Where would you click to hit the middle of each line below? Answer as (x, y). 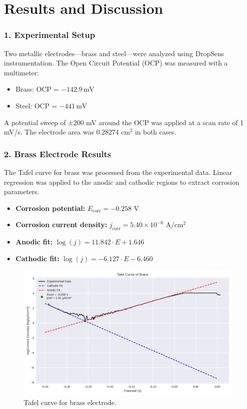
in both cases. (156, 132)
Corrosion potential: (50, 208)
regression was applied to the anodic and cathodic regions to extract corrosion (122, 182)
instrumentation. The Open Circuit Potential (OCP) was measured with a (116, 63)
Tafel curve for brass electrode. (70, 402)
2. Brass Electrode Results (58, 153)
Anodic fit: (34, 242)
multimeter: (22, 72)
